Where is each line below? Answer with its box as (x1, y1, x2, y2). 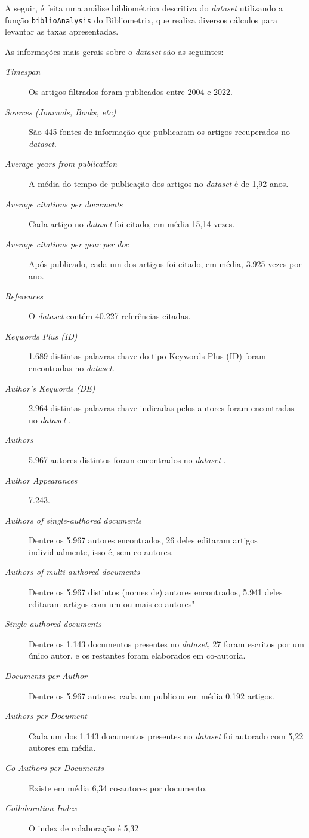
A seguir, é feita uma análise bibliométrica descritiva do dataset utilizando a (5, 2, 283, 14)
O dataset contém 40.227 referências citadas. (29, 310, 191, 322)
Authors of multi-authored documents (5, 565, 140, 578)
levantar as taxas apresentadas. (5, 25, 119, 38)
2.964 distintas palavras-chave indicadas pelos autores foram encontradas (29, 402, 295, 414)
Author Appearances (5, 473, 78, 486)
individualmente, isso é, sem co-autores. (29, 545, 174, 558)
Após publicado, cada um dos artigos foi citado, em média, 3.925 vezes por (29, 258, 302, 270)
